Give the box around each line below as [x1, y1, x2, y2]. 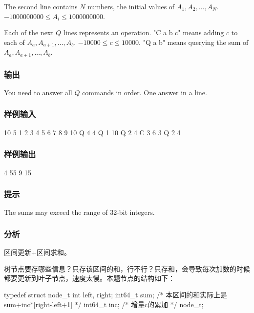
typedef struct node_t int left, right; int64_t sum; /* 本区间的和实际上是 [4, 289, 228, 299]
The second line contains [4, 1, 78, 11]
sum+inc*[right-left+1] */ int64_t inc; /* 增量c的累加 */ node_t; [4, 299, 204, 309]
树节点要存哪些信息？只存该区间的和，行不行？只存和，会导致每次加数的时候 [4, 263, 250, 273]
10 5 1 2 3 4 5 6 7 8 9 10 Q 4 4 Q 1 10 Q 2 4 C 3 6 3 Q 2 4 [4, 127, 181, 137]
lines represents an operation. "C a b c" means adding [63, 27, 224, 38]
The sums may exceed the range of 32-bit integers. [4, 207, 155, 217]
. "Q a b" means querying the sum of [139, 37, 249, 47]
